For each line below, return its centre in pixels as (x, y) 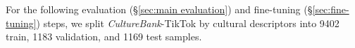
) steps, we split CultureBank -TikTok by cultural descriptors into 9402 (188, 23)
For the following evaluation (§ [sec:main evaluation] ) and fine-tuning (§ (159, 9)
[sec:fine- (331, 9)
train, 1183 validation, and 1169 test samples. (104, 37)
